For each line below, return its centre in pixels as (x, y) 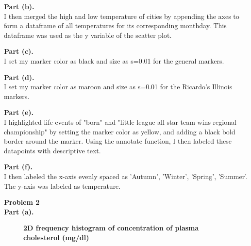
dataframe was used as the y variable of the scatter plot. (88, 35)
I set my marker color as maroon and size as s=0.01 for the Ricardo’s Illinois (118, 87)
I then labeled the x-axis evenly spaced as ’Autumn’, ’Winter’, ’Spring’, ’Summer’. (126, 176)
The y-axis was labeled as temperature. (62, 186)
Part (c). (19, 51)
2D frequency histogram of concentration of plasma (111, 228)
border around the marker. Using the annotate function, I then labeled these (118, 141)
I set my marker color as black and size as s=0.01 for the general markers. (114, 60)
